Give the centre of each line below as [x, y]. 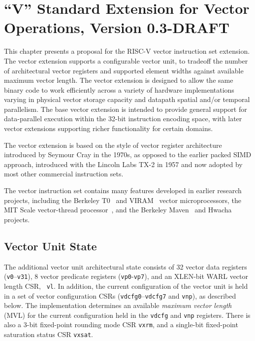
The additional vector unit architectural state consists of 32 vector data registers [126, 266]
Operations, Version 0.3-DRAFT [117, 27]
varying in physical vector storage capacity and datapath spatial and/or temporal [127, 99]
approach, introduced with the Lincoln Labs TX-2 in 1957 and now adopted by [123, 164]
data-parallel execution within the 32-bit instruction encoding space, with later [123, 119]
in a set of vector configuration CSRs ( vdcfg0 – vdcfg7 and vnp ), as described [120, 295]
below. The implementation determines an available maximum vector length [118, 305]
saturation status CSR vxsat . [48, 334]
